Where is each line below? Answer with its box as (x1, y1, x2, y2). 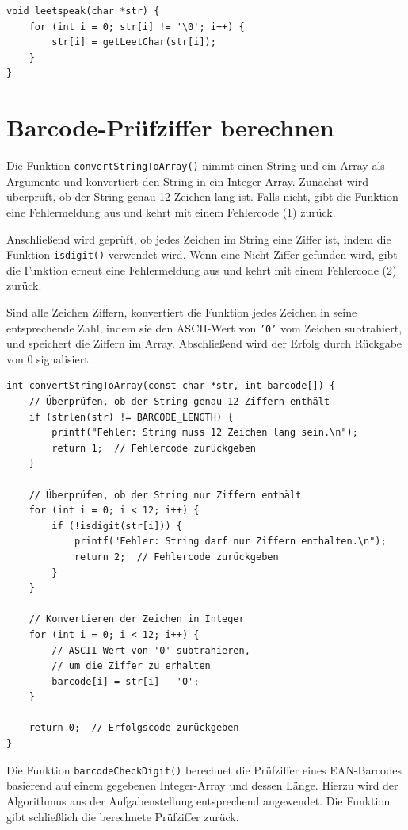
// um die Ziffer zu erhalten (51, 660, 211, 672)
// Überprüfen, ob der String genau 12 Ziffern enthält (29, 396, 330, 407)
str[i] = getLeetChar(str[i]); (51, 37, 216, 48)
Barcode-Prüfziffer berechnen (6, 111, 334, 144)
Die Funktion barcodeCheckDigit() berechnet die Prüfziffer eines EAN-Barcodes (6, 761, 402, 778)
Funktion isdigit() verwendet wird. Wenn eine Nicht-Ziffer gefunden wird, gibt (6, 246, 398, 263)
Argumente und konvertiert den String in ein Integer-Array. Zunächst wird (6, 172, 368, 189)
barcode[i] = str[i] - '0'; (51, 675, 200, 687)
